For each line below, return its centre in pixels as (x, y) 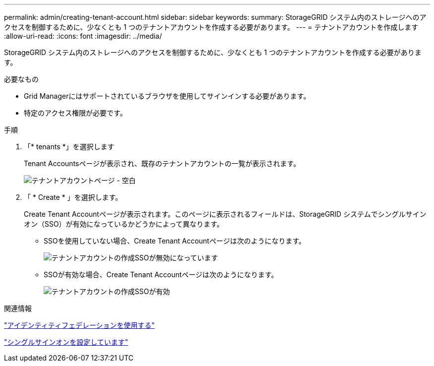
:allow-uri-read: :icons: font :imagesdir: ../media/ (83, 36)
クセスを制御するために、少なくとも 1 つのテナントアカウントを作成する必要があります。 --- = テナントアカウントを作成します (211, 27)
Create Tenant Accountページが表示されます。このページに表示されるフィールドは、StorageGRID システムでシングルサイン (225, 214)
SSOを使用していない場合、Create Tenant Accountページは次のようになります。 (175, 241)
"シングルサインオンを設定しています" (66, 342)
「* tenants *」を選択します (69, 147)
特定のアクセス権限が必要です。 (75, 113)
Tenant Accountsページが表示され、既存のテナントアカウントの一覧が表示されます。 (162, 163)
